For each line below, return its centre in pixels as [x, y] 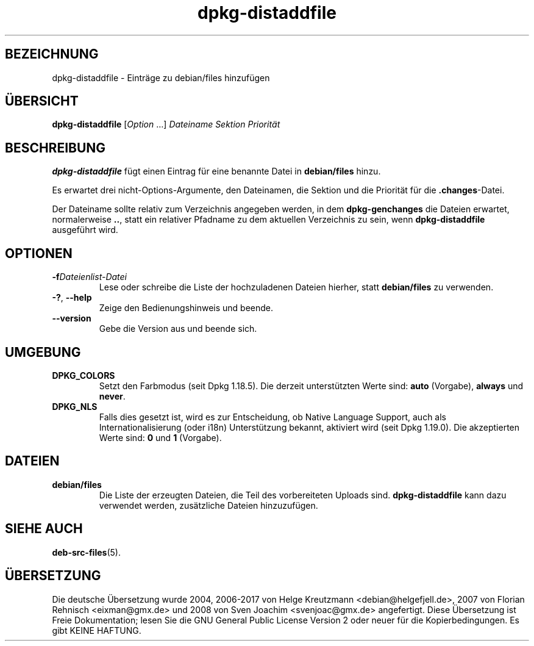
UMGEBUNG [43, 352]
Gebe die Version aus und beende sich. [178, 329]
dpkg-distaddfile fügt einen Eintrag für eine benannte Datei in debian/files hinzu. [216, 171]
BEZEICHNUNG [52, 54]
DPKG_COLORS [84, 375]
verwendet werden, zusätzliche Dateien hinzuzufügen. [208, 505]
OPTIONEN [39, 253]
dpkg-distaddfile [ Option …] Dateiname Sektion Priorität [166, 124]
